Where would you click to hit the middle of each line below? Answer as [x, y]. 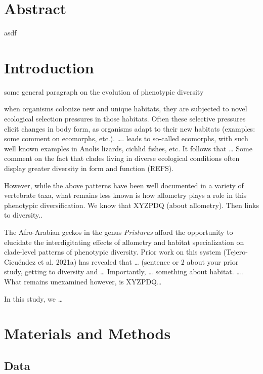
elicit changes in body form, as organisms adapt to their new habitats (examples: [130, 128]
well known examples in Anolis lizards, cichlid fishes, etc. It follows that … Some [128, 148]
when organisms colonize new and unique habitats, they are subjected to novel [126, 109]
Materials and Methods [87, 333]
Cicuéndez [20, 261]
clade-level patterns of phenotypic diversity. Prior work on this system [113, 252]
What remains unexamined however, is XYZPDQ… [83, 281]
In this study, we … [34, 298]
